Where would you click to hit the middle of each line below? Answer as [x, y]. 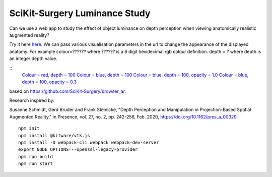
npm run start [36, 164]
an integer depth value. [33, 58]
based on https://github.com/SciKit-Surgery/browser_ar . [67, 91]
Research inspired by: [32, 100]
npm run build [36, 157]
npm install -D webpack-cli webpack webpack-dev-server [89, 143]
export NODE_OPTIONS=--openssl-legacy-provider [78, 150]
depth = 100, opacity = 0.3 [49, 82]
